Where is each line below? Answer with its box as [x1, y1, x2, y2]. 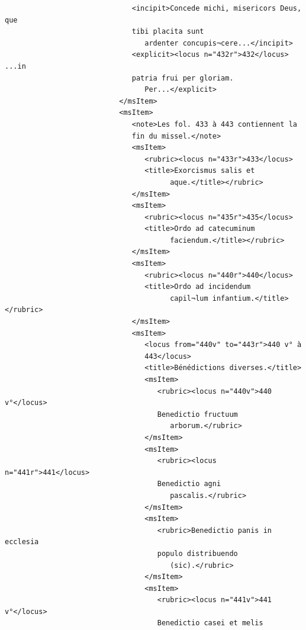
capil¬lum [170, 294, 208, 303]
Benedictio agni [157, 480, 221, 488]
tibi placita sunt [131, 27, 204, 36]
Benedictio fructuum [157, 410, 238, 419]
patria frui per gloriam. [131, 73, 234, 82]
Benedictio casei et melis [157, 619, 263, 628]
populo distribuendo [157, 549, 238, 558]
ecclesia [5, 538, 39, 547]
